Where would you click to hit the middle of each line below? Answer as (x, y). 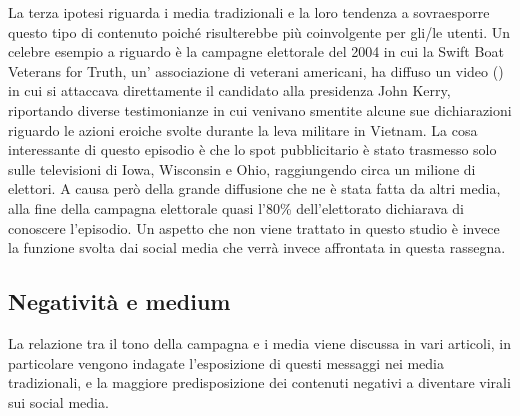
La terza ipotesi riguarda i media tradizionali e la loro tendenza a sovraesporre (249, 12)
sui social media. (58, 401)
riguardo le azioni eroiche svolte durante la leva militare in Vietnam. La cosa (243, 129)
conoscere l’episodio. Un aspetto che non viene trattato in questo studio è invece (254, 227)
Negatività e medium (119, 301)
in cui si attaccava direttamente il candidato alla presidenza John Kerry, (229, 90)
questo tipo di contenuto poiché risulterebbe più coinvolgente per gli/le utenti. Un (259, 31)
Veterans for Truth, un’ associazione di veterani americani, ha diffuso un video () (256, 70)
